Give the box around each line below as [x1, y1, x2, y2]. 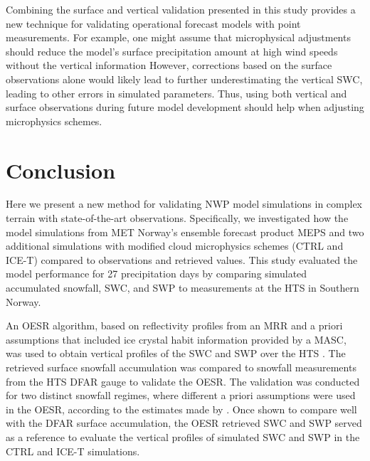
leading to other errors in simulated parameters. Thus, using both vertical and [6, 85, 347, 100]
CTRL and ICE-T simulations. [6, 443, 140, 458]
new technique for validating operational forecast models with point [6, 16, 301, 31]
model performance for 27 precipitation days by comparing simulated [6, 266, 307, 281]
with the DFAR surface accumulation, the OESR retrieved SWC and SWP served [6, 415, 362, 430]
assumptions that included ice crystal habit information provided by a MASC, [6, 332, 347, 346]
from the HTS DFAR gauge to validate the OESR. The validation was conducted [6, 373, 360, 388]
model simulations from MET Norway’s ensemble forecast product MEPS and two [6, 224, 364, 239]
